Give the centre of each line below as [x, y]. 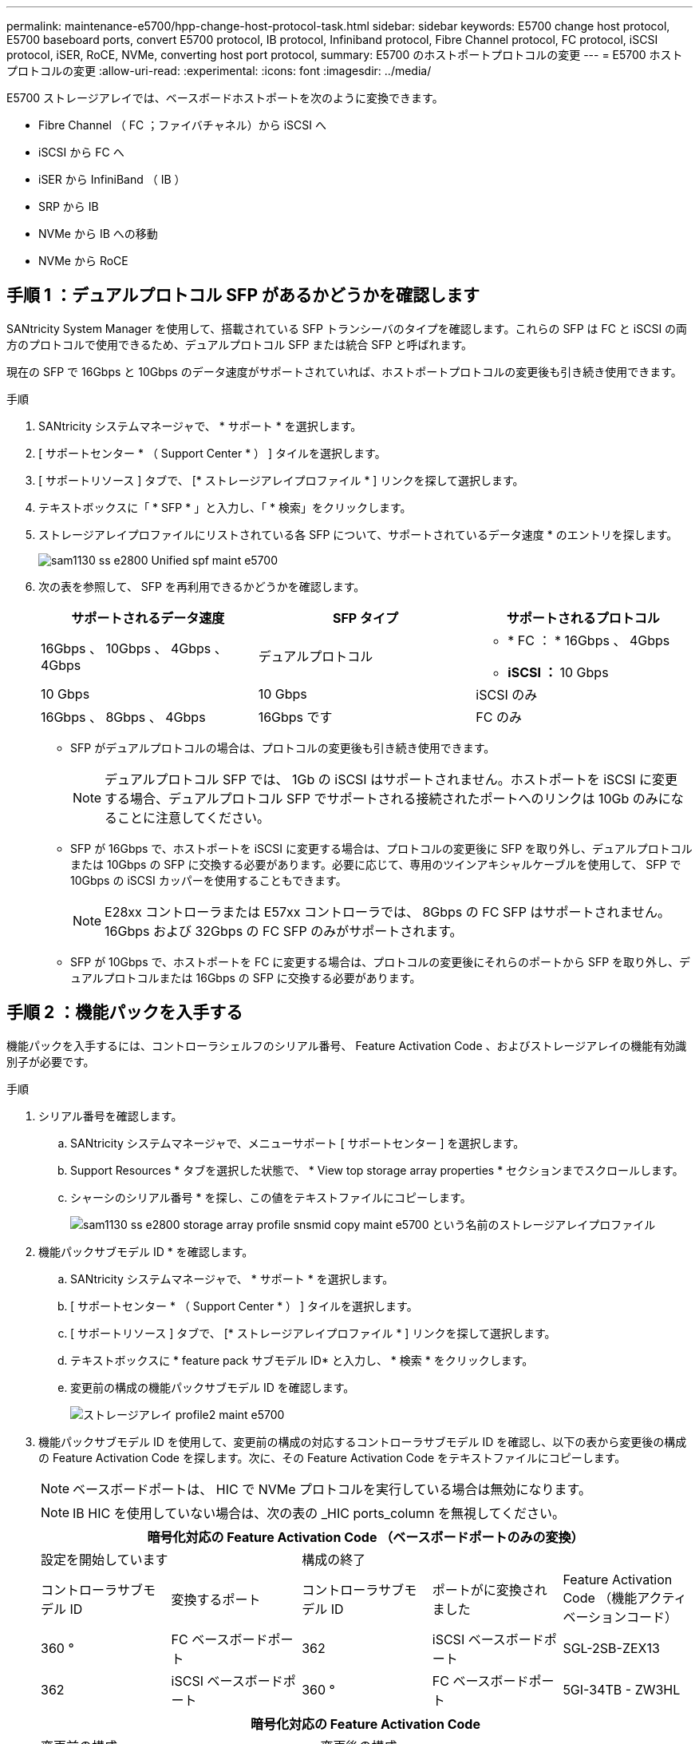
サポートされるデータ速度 [148, 618]
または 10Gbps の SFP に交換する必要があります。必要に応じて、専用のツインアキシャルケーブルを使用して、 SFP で [376, 864]
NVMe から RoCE [83, 261]
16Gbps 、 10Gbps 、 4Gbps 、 [134, 648]
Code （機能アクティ [625, 1597]
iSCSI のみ [507, 694]
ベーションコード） [620, 1617]
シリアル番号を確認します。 [111, 1116]
